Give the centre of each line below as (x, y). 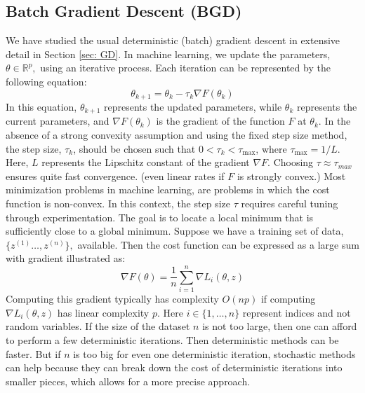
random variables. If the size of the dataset (98, 326)
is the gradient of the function (220, 121)
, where (271, 148)
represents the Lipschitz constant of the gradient (146, 162)
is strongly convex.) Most (291, 175)
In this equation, (41, 107)
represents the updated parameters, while (193, 107)
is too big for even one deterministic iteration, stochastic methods (214, 353)
